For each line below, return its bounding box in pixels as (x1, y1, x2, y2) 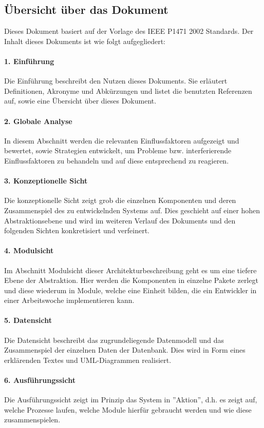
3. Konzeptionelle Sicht (4, 175, 88, 186)
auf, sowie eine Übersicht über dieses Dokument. (4, 95, 157, 106)
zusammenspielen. (4, 414, 61, 425)
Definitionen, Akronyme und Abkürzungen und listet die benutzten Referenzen (4, 85, 252, 96)
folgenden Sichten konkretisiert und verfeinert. (4, 225, 149, 236)
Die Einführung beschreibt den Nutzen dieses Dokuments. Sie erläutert (4, 75, 228, 86)
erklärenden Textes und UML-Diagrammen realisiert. (4, 354, 172, 365)
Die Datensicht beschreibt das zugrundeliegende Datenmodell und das (4, 334, 224, 345)
